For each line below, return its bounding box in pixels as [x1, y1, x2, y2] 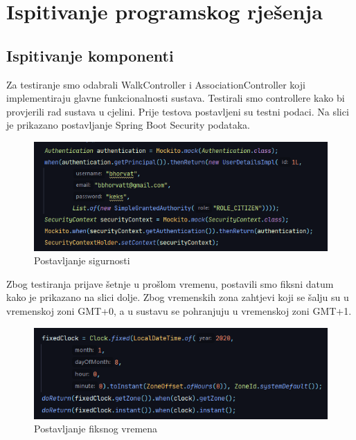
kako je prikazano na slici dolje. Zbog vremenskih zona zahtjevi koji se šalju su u [6, 290, 349, 304]
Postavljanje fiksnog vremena [34, 421, 158, 436]
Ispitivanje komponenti [6, 44, 174, 66]
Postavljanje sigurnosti [34, 253, 130, 268]
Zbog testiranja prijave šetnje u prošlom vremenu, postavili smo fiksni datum [6, 276, 334, 291]
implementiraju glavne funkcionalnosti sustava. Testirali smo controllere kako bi [6, 91, 345, 105]
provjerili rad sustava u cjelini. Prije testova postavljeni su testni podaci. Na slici [6, 104, 349, 118]
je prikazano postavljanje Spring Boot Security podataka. [6, 118, 251, 132]
